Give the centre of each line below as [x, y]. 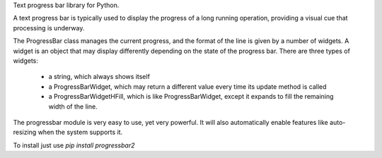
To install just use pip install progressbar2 [74, 145]
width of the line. [73, 107]
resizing [25, 132]
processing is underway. [49, 28]
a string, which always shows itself [99, 77]
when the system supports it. [80, 132]
